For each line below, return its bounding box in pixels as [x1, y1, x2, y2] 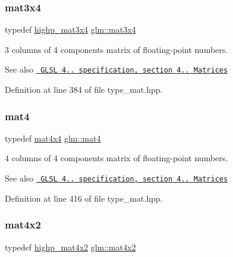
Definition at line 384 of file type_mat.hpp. [5, 83, 163, 96]
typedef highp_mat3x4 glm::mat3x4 [5, 23, 136, 36]
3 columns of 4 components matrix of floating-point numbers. [5, 43, 228, 55]
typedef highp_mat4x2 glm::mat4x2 [5, 240, 136, 253]
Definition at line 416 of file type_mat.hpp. [5, 192, 163, 204]
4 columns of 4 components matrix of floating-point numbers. [5, 152, 228, 164]
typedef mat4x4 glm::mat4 [5, 131, 101, 144]
